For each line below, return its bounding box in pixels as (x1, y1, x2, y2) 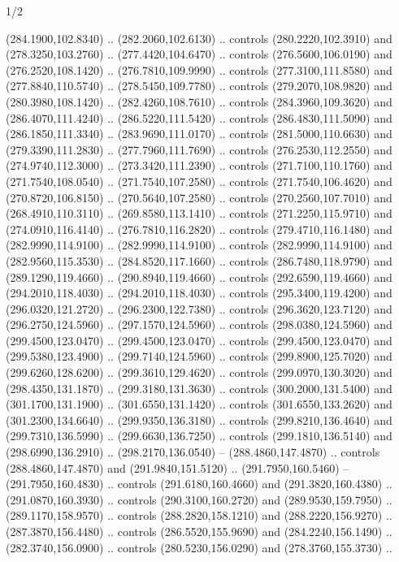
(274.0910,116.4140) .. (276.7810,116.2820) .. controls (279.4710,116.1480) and (6, 220, 392, 237)
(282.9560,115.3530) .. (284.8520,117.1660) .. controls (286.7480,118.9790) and (6, 252, 392, 269)
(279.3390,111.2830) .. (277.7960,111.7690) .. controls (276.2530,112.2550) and (6, 140, 392, 158)
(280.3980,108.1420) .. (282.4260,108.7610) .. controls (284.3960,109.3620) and (6, 93, 392, 110)
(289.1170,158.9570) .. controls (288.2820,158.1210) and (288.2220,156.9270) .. (6, 507, 392, 524)
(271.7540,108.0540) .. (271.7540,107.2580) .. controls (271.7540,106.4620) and (6, 172, 392, 189)
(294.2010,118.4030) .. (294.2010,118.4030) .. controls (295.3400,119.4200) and (6, 284, 392, 301)
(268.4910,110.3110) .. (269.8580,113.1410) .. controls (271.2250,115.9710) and (6, 205, 392, 222)
